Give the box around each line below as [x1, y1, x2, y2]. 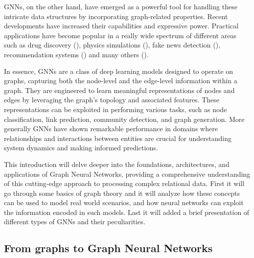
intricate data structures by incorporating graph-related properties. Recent [4, 11, 228, 21]
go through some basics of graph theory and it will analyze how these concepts [4, 188, 240, 198]
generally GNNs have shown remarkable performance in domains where [4, 123, 218, 134]
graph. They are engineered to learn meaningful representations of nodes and [4, 85, 235, 95]
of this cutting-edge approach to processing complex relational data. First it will [4, 178, 245, 188]
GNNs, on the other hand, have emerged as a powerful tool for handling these [4, 1, 237, 11]
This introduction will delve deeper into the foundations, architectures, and [4, 159, 230, 169]
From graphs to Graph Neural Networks [4, 240, 213, 256]
